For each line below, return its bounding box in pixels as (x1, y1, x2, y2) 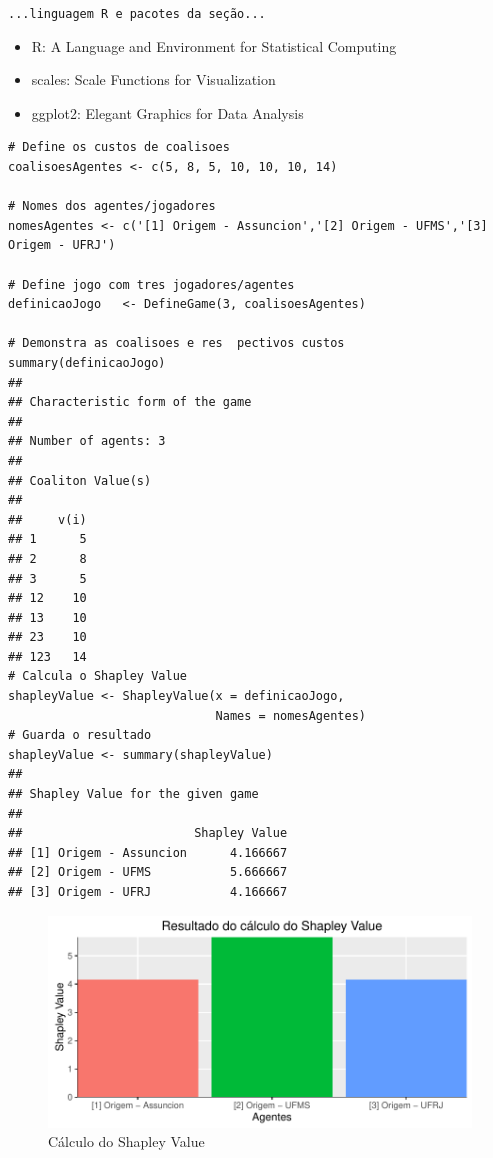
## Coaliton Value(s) (8, 473, 152, 488)
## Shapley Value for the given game (8, 787, 259, 802)
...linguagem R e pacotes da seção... (8, 7, 266, 21)
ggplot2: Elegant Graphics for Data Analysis (31, 102, 304, 123)
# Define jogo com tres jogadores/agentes (8, 277, 295, 292)
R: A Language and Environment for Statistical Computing (31, 35, 397, 56)
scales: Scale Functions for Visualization (31, 69, 276, 90)
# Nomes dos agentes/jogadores (8, 199, 216, 214)
